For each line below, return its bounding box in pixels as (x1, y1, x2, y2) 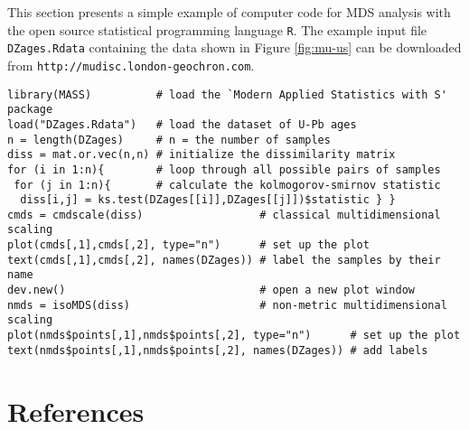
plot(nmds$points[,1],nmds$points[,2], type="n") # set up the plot (7, 329, 461, 342)
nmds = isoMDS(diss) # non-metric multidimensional (7, 298, 447, 312)
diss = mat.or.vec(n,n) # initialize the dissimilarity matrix (7, 148, 396, 162)
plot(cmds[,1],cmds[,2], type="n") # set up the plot (7, 238, 370, 252)
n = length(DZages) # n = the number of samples (7, 133, 331, 146)
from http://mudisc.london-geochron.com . (7, 55, 255, 74)
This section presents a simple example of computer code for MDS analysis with (7, 3, 451, 21)
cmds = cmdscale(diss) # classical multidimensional (7, 208, 441, 221)
